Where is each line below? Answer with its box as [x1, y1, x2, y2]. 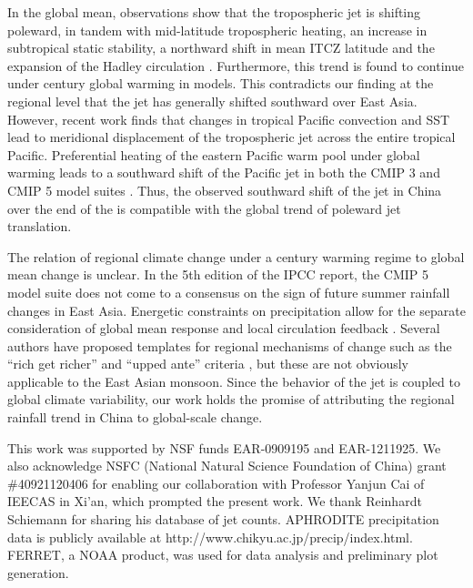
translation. [7, 217, 72, 236]
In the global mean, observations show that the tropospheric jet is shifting [7, 3, 421, 21]
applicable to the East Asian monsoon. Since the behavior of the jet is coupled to [7, 371, 460, 390]
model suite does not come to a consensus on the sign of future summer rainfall [7, 282, 450, 301]
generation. [7, 563, 69, 582]
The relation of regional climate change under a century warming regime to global [7, 247, 465, 266]
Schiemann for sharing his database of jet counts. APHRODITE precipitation [7, 510, 439, 529]
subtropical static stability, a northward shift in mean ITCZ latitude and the [7, 38, 435, 57]
